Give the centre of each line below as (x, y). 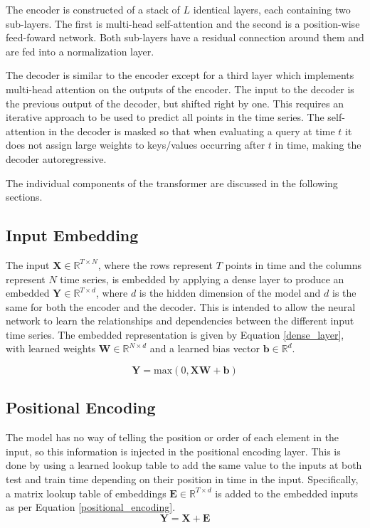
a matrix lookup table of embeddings (86, 493)
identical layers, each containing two (272, 9)
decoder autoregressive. (56, 158)
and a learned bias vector (205, 348)
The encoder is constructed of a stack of (93, 9)
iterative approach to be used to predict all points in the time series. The (165, 117)
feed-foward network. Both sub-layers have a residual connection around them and (185, 37)
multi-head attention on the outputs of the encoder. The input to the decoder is (180, 89)
